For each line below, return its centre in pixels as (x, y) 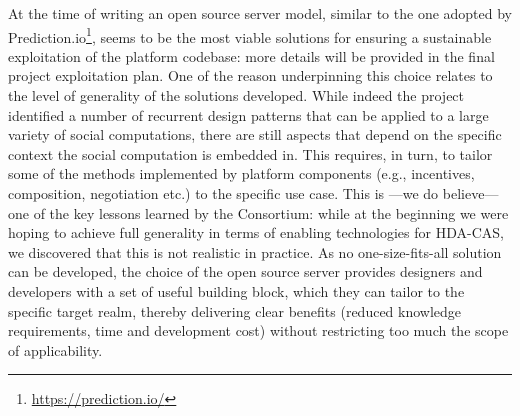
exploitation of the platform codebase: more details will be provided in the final (251, 55)
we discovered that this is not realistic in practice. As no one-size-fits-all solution (255, 251)
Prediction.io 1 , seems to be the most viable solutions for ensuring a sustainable (250, 35)
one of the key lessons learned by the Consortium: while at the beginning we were (258, 212)
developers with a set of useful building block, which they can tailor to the (236, 290)
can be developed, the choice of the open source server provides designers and (245, 271)
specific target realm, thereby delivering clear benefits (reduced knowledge (235, 310)
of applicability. (55, 349)
